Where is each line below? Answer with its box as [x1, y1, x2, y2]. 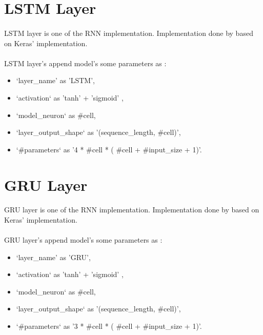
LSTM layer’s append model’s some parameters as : [4, 57, 167, 68]
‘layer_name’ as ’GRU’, [16, 251, 91, 262]
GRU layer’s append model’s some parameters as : [4, 234, 163, 245]
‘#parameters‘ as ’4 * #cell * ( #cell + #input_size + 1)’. [16, 144, 202, 154]
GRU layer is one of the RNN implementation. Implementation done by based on [4, 204, 259, 215]
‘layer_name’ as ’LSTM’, [16, 75, 95, 86]
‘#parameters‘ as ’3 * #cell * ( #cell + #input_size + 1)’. [16, 321, 202, 331]
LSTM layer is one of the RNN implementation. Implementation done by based [4, 27, 253, 38]
